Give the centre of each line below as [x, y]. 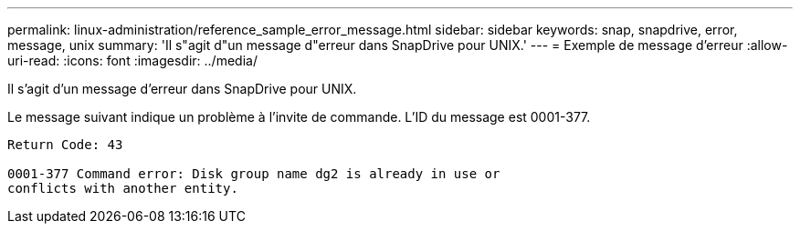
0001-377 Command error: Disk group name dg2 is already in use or [254, 174]
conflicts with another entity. [123, 188]
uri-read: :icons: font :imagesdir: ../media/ [132, 60]
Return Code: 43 [65, 145]
